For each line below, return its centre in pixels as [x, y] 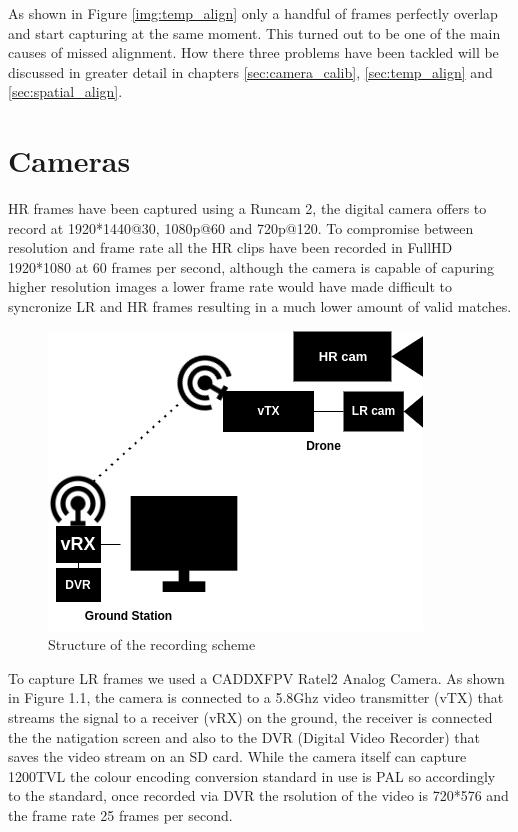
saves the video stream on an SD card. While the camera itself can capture [237, 756]
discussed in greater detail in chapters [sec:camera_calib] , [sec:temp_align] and [250, 71]
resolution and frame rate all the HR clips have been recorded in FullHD [230, 247]
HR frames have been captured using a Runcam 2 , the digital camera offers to [247, 208]
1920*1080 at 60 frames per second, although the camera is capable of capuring [251, 266]
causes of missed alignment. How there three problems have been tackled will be [253, 52]
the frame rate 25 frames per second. [120, 815]
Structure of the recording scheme [152, 644]
